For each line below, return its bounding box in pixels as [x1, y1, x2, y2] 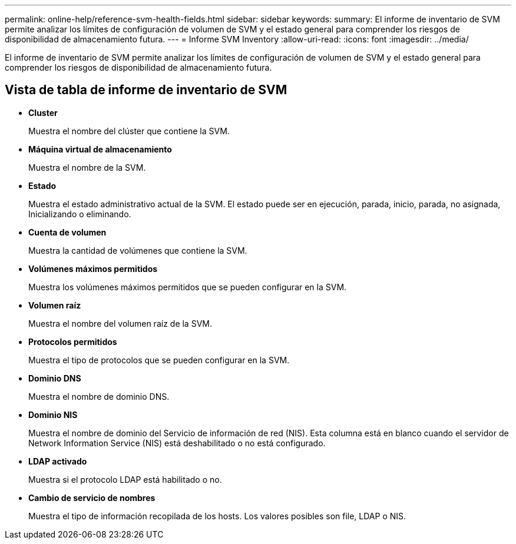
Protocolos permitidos [28, 336, 117, 347]
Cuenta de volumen [28, 227, 107, 237]
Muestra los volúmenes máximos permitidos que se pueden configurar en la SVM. [28, 281, 347, 292]
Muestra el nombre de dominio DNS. [28, 391, 170, 402]
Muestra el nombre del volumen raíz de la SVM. [28, 318, 212, 329]
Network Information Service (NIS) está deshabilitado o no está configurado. [28, 437, 326, 448]
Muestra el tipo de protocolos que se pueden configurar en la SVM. [28, 354, 290, 365]
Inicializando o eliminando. [28, 208, 131, 219]
